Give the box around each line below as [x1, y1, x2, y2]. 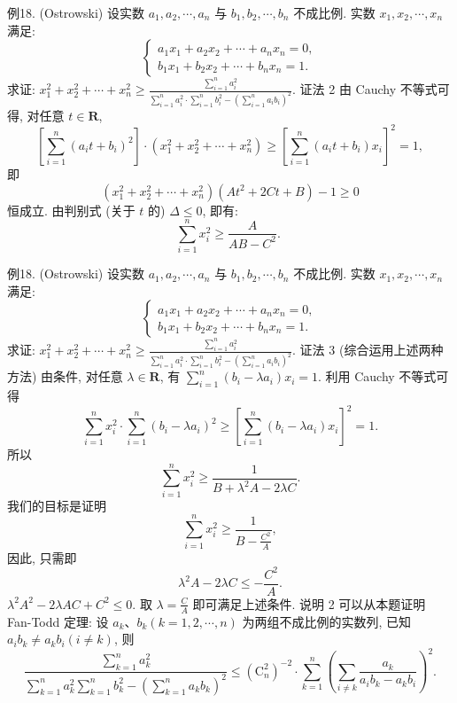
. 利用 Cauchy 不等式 [317, 367, 437, 386]
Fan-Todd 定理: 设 [7, 612, 109, 630]
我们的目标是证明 [7, 496, 106, 514]
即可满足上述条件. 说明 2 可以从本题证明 [192, 594, 426, 613]
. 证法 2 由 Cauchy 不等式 [292, 80, 438, 98]
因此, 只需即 [7, 548, 77, 566]
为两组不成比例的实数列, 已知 [242, 612, 412, 630]
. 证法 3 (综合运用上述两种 [292, 340, 444, 359]
